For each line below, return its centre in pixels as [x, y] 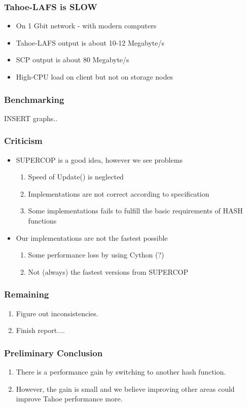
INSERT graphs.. [31, 118]
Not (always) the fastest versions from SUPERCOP [108, 271]
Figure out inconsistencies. [57, 313]
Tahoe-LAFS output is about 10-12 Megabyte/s [90, 42]
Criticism [23, 141]
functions [42, 220]
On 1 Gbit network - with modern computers [86, 26]
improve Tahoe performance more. [69, 399]
